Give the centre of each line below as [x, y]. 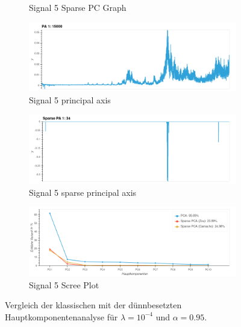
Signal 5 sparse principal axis [83, 192]
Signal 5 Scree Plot [64, 284]
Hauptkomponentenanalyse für [61, 316]
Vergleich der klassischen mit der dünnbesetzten [93, 305]
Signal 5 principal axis [70, 99]
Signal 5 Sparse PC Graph [78, 7]
